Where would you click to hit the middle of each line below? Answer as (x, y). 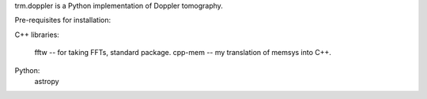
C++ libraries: (37, 35)
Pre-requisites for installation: (62, 20)
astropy (47, 81)
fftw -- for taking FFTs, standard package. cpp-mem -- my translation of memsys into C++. (183, 53)
